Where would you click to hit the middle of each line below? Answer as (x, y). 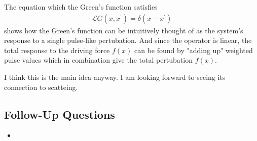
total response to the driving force (57, 50)
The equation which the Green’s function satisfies (81, 7)
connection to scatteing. (41, 87)
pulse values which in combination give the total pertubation (98, 60)
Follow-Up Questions (60, 114)
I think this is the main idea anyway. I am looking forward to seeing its (115, 77)
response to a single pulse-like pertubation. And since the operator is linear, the (128, 40)
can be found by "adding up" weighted (194, 50)
